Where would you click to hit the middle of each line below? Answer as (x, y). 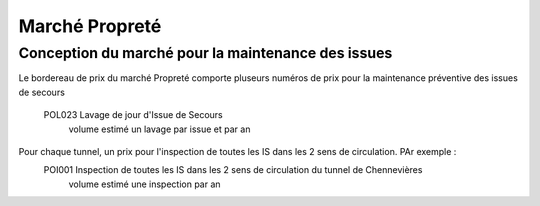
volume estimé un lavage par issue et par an (159, 129)
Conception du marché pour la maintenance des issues (205, 53)
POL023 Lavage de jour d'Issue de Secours (133, 115)
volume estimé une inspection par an (144, 184)
